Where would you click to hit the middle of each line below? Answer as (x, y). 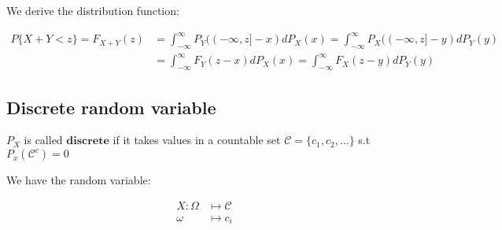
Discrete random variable (111, 107)
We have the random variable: (79, 180)
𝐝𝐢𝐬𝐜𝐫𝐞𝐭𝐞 (88, 141)
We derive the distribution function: (93, 10)
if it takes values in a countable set (197, 140)
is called (43, 140)
